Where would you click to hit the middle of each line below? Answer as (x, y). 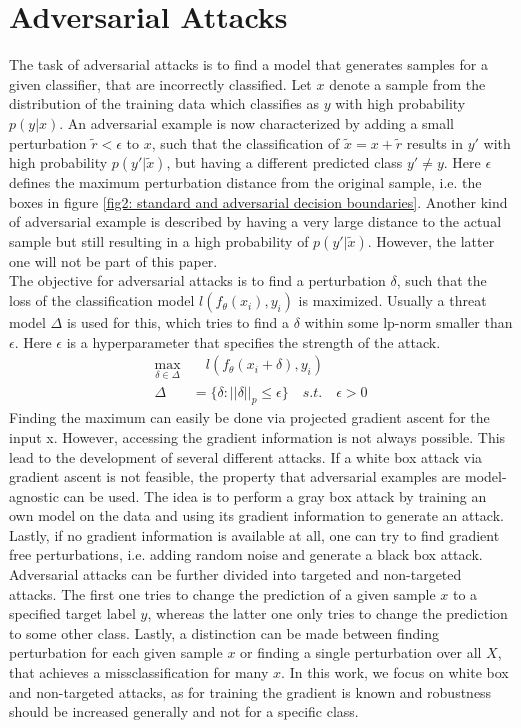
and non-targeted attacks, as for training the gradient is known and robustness (250, 691)
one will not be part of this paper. (113, 260)
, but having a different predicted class (284, 162)
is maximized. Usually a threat (392, 300)
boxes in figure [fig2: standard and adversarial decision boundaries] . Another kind (258, 201)
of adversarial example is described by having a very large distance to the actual (255, 221)
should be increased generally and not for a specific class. (184, 711)
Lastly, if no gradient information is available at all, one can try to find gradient (254, 534)
